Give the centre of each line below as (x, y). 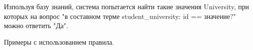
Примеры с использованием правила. (59, 42)
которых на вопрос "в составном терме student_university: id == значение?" (120, 16)
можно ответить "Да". (36, 25)
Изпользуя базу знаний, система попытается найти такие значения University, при (126, 6)
